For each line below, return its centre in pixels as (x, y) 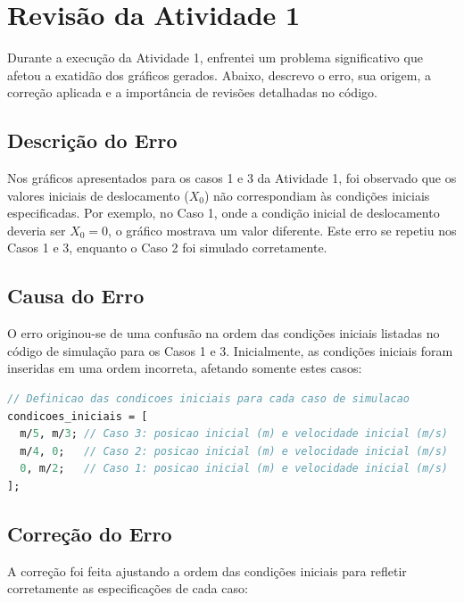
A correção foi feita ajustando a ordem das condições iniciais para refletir (207, 570)
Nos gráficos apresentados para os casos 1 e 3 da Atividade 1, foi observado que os (232, 178)
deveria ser (37, 230)
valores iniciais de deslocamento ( (98, 195)
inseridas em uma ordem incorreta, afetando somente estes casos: (185, 368)
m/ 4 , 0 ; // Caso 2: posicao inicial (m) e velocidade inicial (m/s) (234, 451)
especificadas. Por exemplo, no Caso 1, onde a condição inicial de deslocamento (224, 213)
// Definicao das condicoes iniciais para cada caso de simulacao (209, 399)
